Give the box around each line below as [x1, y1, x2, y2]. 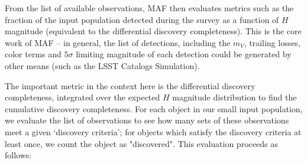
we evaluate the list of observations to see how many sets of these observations [5, 114, 289, 126]
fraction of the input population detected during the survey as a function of [5, 13, 279, 25]
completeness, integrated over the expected [5, 91, 160, 103]
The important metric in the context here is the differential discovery [5, 79, 256, 92]
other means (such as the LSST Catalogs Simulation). [5, 59, 200, 71]
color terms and [5, 48, 62, 60]
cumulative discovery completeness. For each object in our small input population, [5, 102, 303, 115]
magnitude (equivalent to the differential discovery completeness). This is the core [5, 25, 302, 37]
